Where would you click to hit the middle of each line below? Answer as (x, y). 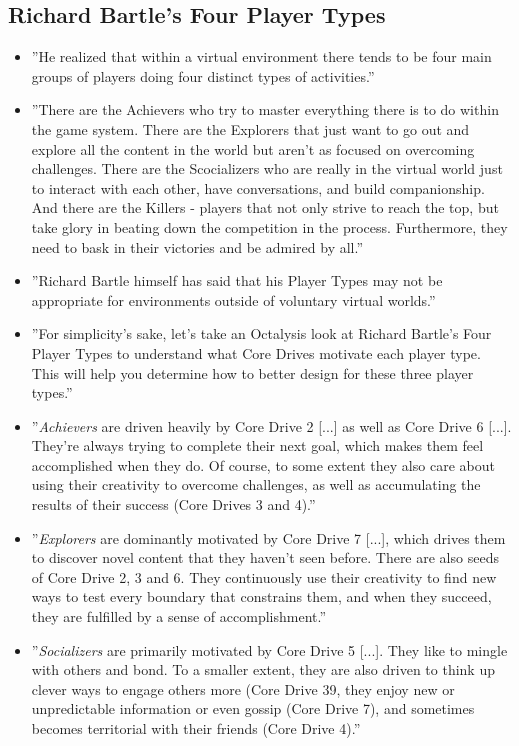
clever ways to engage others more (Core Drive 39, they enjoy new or (243, 688)
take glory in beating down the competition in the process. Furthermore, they (269, 226)
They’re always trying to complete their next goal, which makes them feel (257, 445)
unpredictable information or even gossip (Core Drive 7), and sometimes (253, 708)
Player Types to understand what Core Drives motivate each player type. (256, 352)
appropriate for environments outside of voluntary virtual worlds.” (233, 299)
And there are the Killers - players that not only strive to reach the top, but (265, 207)
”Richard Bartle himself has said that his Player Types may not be (237, 280)
